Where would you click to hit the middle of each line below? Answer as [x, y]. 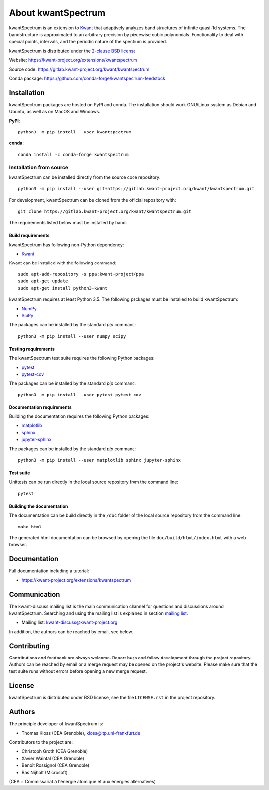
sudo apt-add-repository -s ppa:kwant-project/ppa [81, 274]
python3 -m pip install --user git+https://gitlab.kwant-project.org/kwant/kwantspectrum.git [136, 189]
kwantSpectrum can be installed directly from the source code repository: [85, 177]
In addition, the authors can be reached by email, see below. [71, 631]
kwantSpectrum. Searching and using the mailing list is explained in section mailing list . [99, 613]
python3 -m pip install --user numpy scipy [72, 336]
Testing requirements [32, 349]
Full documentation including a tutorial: [49, 571]
